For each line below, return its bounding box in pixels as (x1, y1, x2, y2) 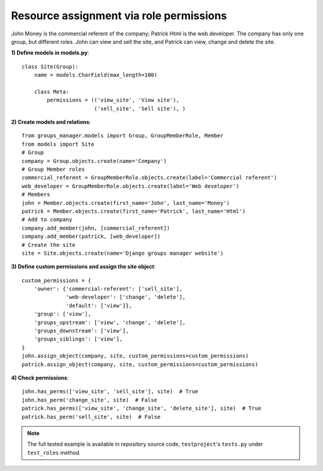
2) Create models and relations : (11, 119, 91, 126)
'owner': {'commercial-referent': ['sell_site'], (33, 285, 182, 292)
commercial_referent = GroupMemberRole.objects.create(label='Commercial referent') (22, 174, 278, 181)
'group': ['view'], (33, 310, 92, 318)
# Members (22, 191, 50, 198)
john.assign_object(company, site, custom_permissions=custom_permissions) (22, 352, 249, 360)
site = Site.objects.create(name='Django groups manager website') (22, 249, 224, 256)
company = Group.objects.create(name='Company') (22, 158, 167, 164)
